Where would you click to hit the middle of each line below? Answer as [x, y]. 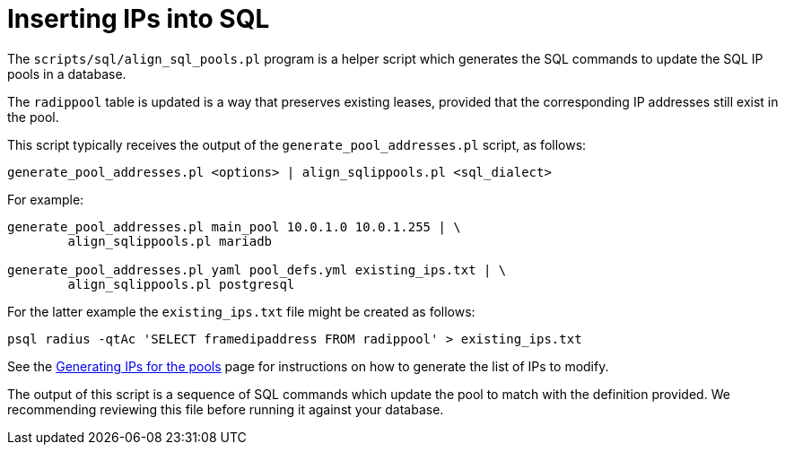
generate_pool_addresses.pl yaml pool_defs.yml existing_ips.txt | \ [257, 269]
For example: [46, 199]
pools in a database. [67, 74]
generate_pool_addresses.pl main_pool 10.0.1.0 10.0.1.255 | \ [234, 226]
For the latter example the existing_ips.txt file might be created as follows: [241, 311]
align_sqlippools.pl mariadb [170, 241]
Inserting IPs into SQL [139, 19]
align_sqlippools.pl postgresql [181, 284]
